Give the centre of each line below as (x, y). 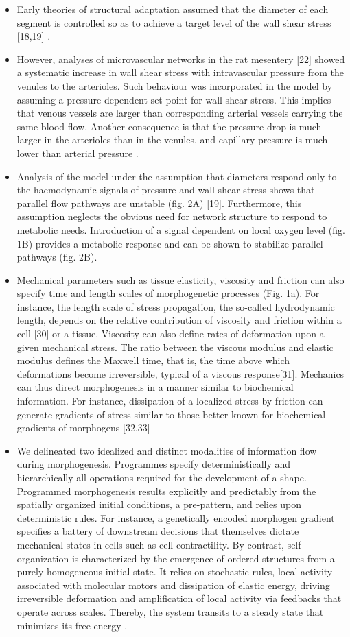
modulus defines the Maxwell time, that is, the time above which (153, 360)
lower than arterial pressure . (78, 153)
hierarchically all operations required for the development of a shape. (162, 477)
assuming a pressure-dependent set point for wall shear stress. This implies (174, 99)
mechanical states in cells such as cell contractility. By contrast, (150, 544)
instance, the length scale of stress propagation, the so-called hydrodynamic (176, 306)
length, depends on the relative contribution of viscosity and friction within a (179, 320)
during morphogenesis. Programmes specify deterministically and (154, 464)
